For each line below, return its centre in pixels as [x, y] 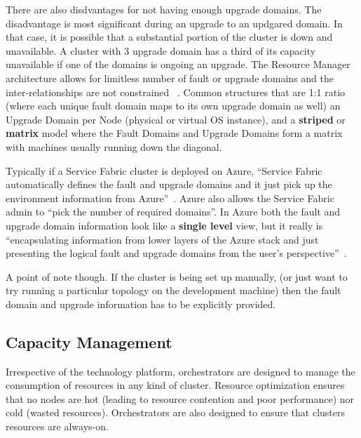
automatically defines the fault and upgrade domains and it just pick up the [169, 184]
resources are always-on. [57, 426]
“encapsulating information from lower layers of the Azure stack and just [162, 239]
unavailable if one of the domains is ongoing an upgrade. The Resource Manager [178, 64]
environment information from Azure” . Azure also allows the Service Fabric [170, 198]
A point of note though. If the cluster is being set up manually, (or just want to [177, 276]
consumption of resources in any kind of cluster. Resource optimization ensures [175, 385]
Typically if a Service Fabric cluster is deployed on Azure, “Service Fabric [164, 170]
